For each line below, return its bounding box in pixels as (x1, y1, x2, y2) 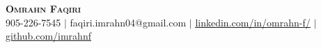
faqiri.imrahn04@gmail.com (70, 15, 187, 29)
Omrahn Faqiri (6, 1, 81, 15)
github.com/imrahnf (6, 29, 91, 43)
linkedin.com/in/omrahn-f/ (195, 15, 311, 29)
